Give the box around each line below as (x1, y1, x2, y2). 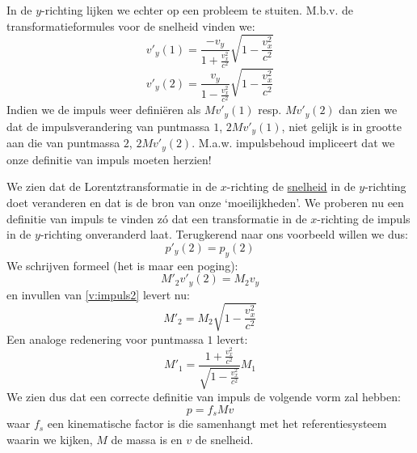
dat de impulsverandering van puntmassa (6, 117, 210, 134)
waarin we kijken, (6, 430, 93, 447)
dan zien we (339, 101, 398, 118)
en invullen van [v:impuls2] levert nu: (6, 286, 190, 303)
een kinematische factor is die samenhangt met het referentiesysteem (47, 415, 387, 432)
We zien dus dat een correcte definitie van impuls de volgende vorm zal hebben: (6, 388, 401, 405)
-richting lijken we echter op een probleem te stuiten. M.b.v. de (41, 2, 353, 18)
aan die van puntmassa (6, 134, 120, 151)
